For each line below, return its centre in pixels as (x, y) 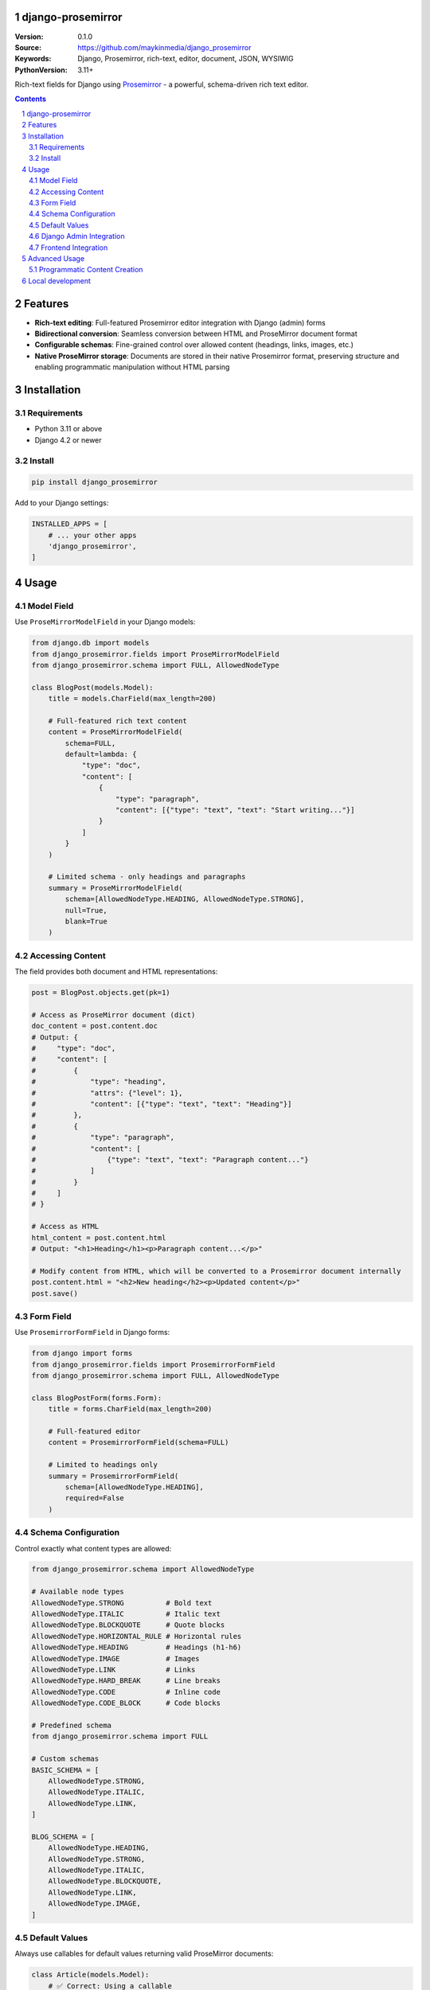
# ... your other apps (92, 535)
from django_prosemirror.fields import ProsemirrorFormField (153, 1364)
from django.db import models (90, 643)
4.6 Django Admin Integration (77, 236)
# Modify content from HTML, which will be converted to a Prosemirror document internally (216, 1271)
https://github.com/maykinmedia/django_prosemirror (164, 47)
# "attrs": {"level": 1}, (107, 1093)
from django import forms (82, 1354)
